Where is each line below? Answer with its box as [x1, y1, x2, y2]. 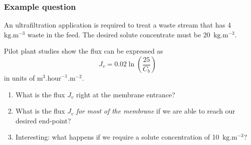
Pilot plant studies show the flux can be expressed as [4, 46, 163, 56]
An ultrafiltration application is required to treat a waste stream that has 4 [4, 20, 231, 30]
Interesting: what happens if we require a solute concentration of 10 [15, 132, 219, 142]
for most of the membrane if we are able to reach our [76, 106, 235, 116]
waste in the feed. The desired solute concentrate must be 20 [27, 29, 210, 39]
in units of [4, 73, 35, 83]
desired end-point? [15, 115, 71, 125]
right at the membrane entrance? [76, 89, 175, 99]
